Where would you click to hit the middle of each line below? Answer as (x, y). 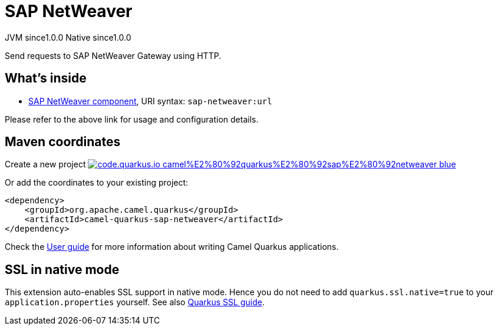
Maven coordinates (63, 142)
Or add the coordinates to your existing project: (97, 183)
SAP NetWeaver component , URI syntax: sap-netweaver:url (150, 101)
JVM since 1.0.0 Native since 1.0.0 (68, 37)
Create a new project (45, 164)
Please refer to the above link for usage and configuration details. (132, 119)
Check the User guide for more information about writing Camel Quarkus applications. (172, 247)
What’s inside (46, 78)
